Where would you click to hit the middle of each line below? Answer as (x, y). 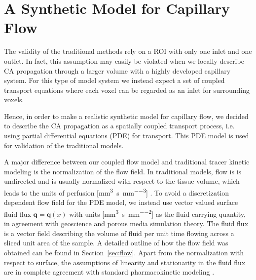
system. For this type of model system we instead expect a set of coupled (114, 80)
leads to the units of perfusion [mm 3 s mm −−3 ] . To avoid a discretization (117, 192)
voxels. (14, 100)
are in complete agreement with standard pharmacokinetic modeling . (109, 272)
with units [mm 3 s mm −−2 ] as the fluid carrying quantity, (157, 213)
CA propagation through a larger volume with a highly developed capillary (117, 70)
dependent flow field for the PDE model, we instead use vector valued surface (121, 202)
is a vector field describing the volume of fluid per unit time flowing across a (119, 233)
